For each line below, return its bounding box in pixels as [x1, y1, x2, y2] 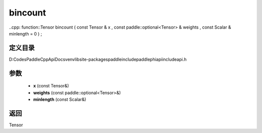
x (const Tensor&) [33, 83, 69, 89]
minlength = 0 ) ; [9, 31, 42, 36]
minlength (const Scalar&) [33, 97, 86, 102]
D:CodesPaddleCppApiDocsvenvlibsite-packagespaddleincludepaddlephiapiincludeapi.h [9, 56, 187, 62]
